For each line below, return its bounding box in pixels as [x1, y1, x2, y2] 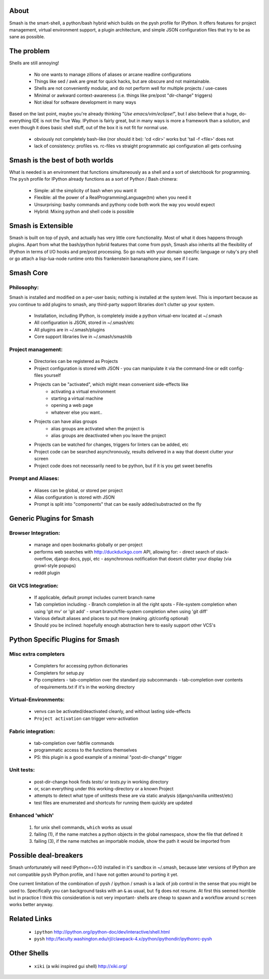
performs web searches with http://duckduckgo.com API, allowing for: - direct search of [34, 549, 215, 555]
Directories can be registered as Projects [34, 358, 118, 364]
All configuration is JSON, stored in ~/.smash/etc [34, 320, 134, 326]
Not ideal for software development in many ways [34, 99, 136, 105]
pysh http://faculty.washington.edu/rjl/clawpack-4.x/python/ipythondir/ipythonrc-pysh [34, 936, 212, 942]
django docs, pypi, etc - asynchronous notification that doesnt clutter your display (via [54, 556, 232, 562]
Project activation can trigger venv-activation [34, 715, 138, 721]
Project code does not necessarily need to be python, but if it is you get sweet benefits [34, 462, 213, 469]
